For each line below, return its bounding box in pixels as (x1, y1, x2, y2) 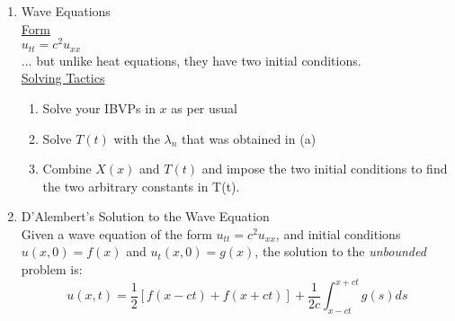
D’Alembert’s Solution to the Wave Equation (21, 207, 270, 226)
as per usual (171, 98, 237, 117)
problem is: (21, 260, 83, 279)
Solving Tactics (21, 68, 105, 87)
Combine (42, 159, 92, 178)
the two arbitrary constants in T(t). (42, 176, 240, 195)
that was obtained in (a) (182, 129, 317, 147)
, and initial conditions (275, 224, 401, 243)
